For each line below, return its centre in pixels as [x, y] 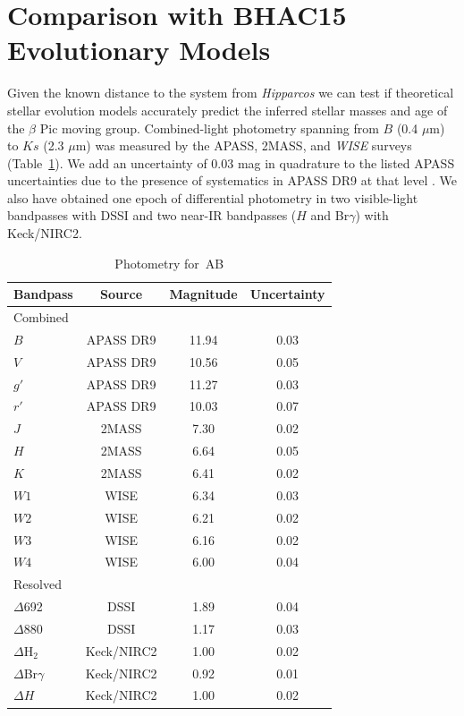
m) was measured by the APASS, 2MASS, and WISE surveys [244, 145]
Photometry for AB [169, 263]
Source [122, 294]
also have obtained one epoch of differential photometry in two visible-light [213, 197]
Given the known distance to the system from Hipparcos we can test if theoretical [231, 93]
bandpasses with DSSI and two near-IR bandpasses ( [152, 215]
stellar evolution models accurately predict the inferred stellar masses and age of [228, 110]
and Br [330, 215]
